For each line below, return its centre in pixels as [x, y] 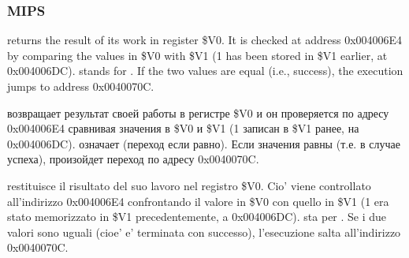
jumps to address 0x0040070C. [81, 86]
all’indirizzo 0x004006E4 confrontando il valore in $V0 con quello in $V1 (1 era [198, 201]
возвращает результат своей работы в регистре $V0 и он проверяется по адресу [198, 112]
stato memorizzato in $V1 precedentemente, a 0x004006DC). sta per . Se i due [197, 217]
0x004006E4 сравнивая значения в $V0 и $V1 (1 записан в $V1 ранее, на [183, 128]
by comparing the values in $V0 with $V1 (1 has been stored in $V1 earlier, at [197, 55]
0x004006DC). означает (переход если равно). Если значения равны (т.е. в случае [204, 143]
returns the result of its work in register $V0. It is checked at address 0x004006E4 [205, 40]
